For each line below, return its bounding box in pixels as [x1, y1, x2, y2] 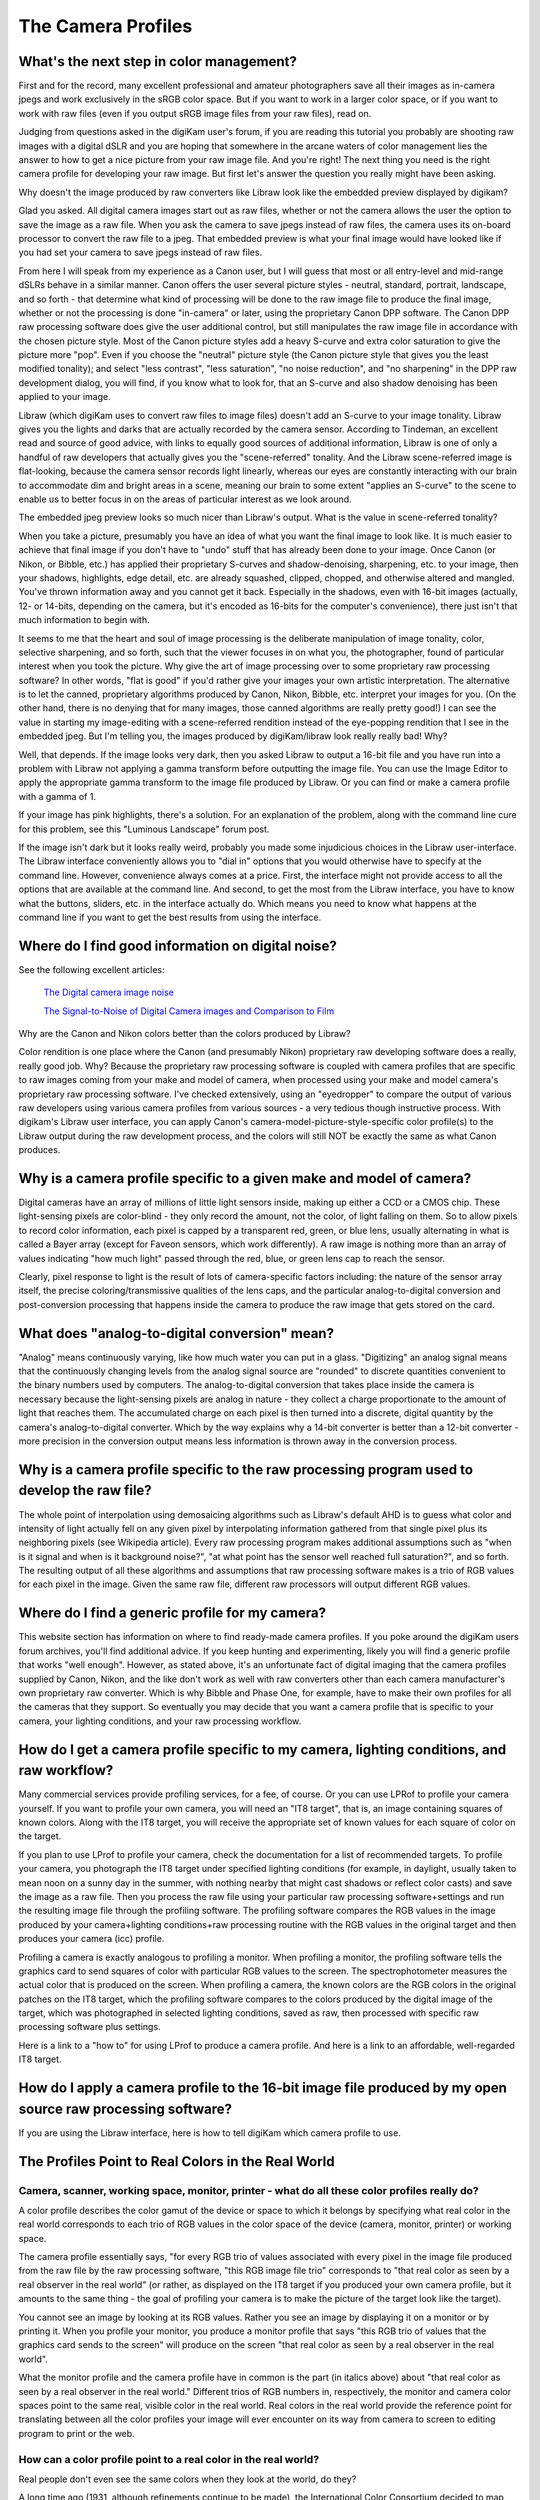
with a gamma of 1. [18, 790, 97, 802]
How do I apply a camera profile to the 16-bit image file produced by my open [18, 2080, 507, 2097]
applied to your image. [18, 391, 112, 403]
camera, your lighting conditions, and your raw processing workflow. [18, 1715, 302, 1727]
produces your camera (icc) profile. [18, 1933, 165, 1945]
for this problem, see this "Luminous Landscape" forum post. [18, 823, 270, 835]
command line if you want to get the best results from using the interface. [18, 911, 322, 923]
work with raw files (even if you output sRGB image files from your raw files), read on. [18, 107, 372, 119]
